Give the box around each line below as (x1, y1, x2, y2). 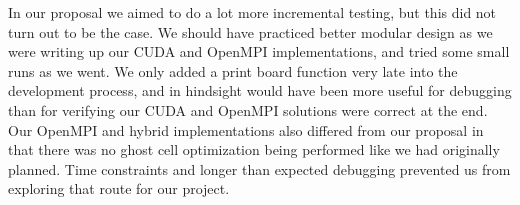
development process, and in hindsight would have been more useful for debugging (8, 80, 512, 101)
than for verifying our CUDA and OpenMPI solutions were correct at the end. (8, 99, 488, 120)
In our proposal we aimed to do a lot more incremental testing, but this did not (8, 2, 497, 22)
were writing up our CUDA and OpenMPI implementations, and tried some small (8, 41, 510, 62)
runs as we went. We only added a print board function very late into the (8, 60, 458, 81)
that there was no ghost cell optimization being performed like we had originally (8, 139, 500, 160)
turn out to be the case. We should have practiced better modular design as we (8, 21, 493, 42)
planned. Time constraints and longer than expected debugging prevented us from (8, 158, 511, 179)
